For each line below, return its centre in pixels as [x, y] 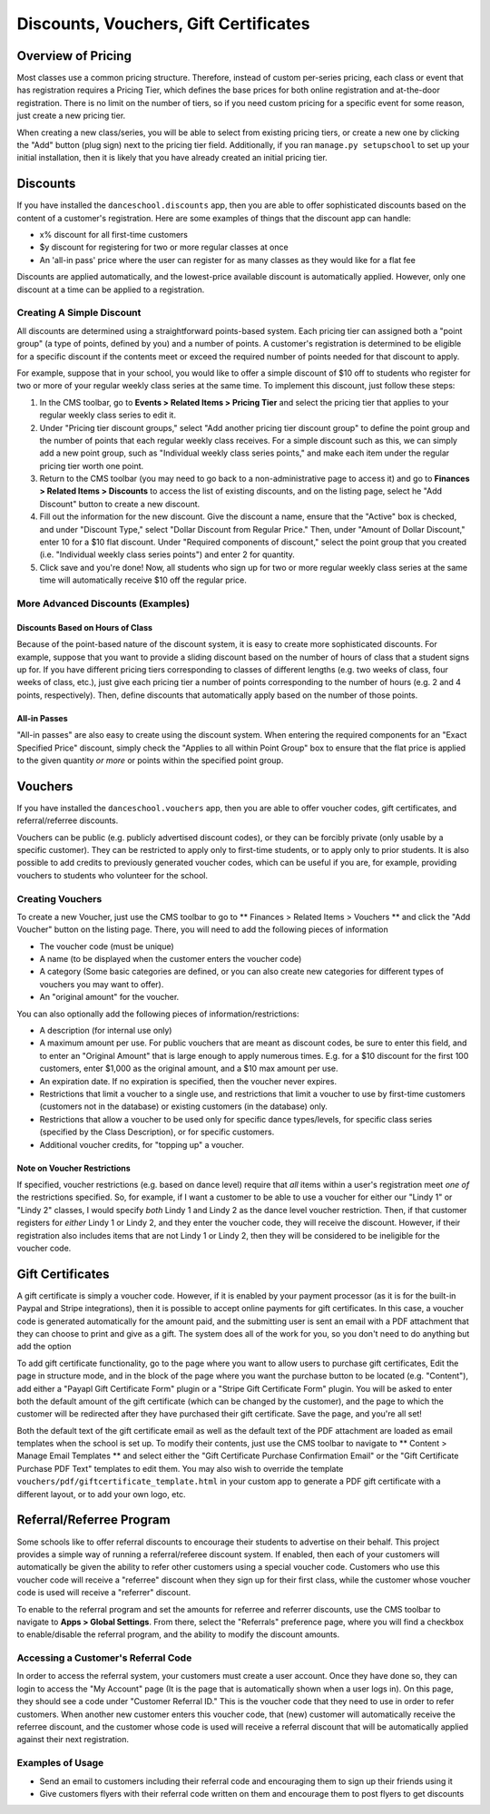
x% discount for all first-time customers [113, 235]
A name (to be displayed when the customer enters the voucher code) [171, 959]
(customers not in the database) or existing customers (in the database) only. [184, 1106]
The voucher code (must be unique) [107, 946]
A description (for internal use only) [106, 1031]
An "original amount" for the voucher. [109, 997]
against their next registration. [73, 1740]
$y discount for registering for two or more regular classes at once [164, 247]
